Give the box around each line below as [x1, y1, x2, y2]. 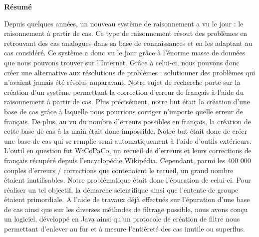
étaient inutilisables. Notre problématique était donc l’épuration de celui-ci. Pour [4, 175, 251, 185]
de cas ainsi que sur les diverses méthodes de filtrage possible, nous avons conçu [4, 204, 248, 214]
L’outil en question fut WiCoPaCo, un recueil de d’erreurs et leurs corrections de [4, 145, 252, 156]
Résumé [4, 1, 32, 11]
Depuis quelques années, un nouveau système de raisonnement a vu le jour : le [4, 18, 244, 28]
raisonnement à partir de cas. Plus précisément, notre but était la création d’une [4, 96, 251, 107]
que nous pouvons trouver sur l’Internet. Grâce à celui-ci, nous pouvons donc [4, 57, 240, 67]
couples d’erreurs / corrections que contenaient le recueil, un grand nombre [4, 165, 234, 175]
